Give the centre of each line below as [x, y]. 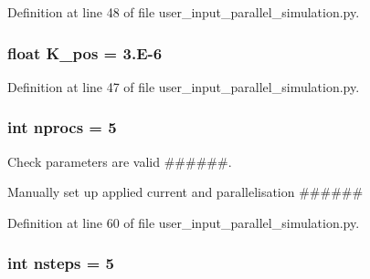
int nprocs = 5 [62, 127]
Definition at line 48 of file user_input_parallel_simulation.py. [184, 12]
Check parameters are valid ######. [120, 161]
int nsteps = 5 [61, 263]
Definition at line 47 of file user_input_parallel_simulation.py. [184, 86]
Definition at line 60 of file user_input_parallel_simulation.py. [184, 222]
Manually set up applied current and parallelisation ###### [185, 192]
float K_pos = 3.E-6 [85, 52]
